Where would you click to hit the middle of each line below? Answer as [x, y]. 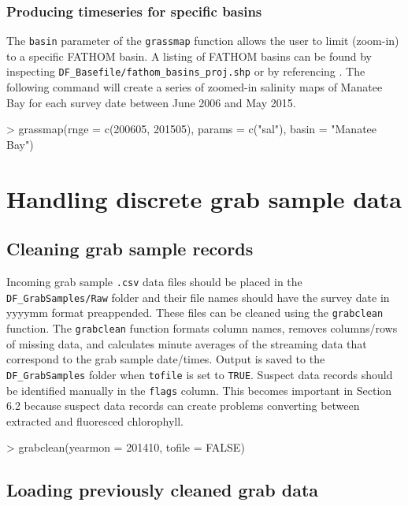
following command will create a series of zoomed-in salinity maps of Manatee [195, 87]
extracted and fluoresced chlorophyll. [95, 420]
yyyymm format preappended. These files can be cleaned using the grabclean [195, 313]
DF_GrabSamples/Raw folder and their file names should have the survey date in [198, 297]
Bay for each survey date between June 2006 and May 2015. [151, 102]
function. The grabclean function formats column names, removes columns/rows [202, 328]
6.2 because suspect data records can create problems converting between [183, 406]
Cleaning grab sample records [130, 249]
